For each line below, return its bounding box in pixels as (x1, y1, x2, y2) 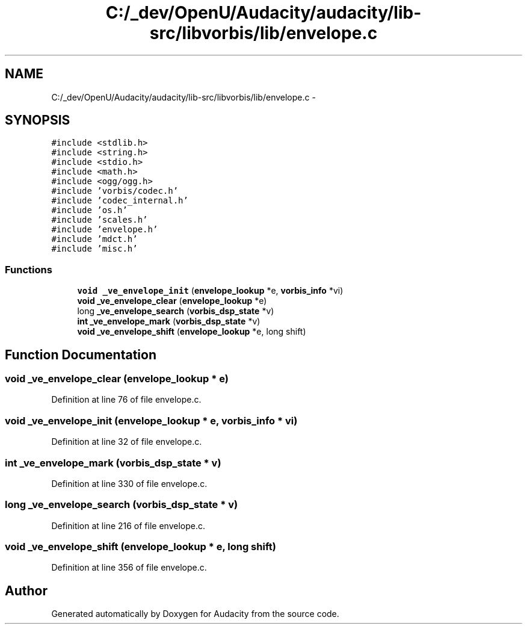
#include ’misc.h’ (51, 244, 138, 254)
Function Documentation (5, 347, 156, 362)
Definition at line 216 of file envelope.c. (51, 520, 205, 531)
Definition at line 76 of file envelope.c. (51, 394, 202, 405)
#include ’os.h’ (51, 205, 128, 215)
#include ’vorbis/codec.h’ (51, 186, 179, 196)
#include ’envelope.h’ (51, 225, 158, 235)
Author (5, 583, 48, 598)
